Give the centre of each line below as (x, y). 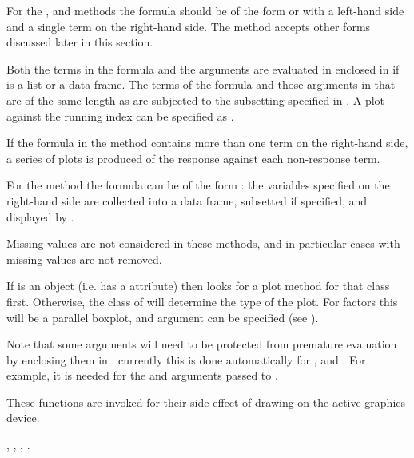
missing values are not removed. (84, 259)
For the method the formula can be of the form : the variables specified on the (198, 185)
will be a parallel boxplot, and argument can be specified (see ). (163, 317)
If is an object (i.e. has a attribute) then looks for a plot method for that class (198, 286)
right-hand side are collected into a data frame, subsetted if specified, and (187, 200)
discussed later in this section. (80, 42)
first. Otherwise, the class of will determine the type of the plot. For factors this (202, 301)
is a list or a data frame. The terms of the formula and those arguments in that (201, 84)
